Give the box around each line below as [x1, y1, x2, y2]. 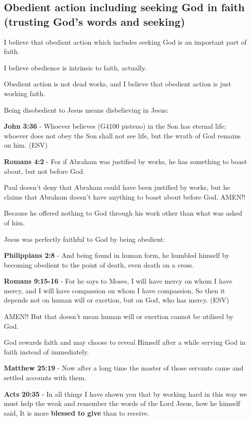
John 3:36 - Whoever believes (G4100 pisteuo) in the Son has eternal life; [4, 121, 226, 131]
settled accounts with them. [4, 372, 86, 383]
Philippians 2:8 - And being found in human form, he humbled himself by [4, 250, 230, 260]
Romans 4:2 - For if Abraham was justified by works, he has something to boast [4, 156, 247, 166]
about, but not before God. [4, 166, 85, 176]
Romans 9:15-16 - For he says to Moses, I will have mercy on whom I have [4, 276, 233, 286]
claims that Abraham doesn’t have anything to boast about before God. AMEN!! [4, 191, 246, 202]
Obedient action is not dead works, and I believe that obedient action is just [4, 79, 232, 89]
